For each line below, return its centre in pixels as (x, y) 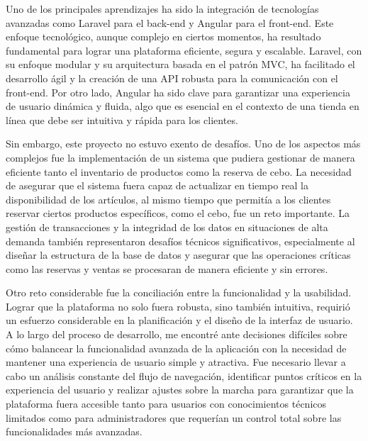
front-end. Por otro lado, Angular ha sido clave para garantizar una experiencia (178, 92)
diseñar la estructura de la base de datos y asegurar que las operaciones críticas (178, 255)
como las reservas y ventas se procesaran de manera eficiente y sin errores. (167, 268)
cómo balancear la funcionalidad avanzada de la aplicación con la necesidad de (176, 348)
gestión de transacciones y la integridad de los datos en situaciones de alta (167, 227)
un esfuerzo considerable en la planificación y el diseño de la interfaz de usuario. (179, 320)
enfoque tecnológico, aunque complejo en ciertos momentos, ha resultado (163, 37)
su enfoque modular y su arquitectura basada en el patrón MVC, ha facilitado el (180, 64)
